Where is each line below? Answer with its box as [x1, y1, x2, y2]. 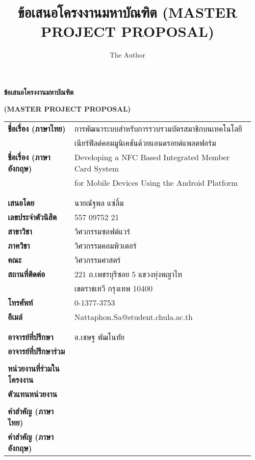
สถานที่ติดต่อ [8, 268, 45, 280]
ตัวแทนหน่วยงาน [8, 388, 57, 400]
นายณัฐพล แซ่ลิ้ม [74, 197, 124, 209]
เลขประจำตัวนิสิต [8, 211, 57, 223]
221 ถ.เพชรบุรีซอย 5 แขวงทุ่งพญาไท [74, 268, 182, 280]
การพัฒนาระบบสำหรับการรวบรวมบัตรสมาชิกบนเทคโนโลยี [74, 123, 242, 135]
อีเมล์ [8, 311, 23, 323]
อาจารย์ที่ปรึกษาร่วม [8, 345, 65, 357]
